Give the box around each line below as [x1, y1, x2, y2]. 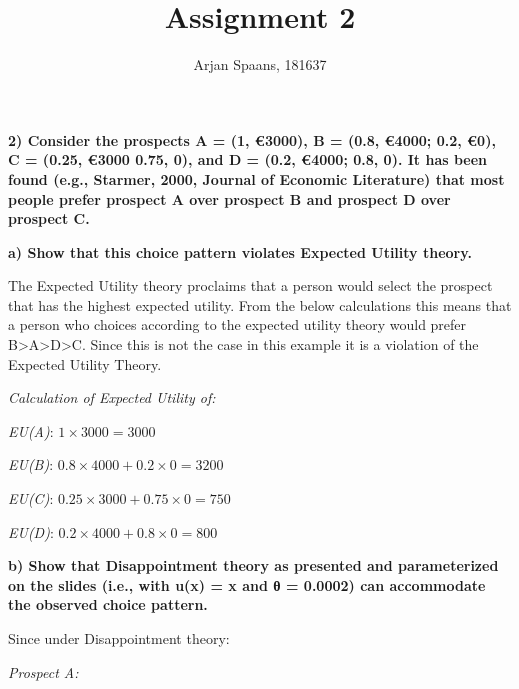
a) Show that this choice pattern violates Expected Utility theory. [8, 241, 472, 262]
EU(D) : [8, 521, 54, 542]
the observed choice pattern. [8, 594, 208, 615]
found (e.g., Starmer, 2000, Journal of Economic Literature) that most [8, 168, 505, 189]
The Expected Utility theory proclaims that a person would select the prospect [8, 275, 493, 296]
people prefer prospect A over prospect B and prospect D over [8, 188, 451, 209]
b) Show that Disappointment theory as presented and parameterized [8, 555, 499, 576]
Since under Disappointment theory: [8, 628, 230, 648]
